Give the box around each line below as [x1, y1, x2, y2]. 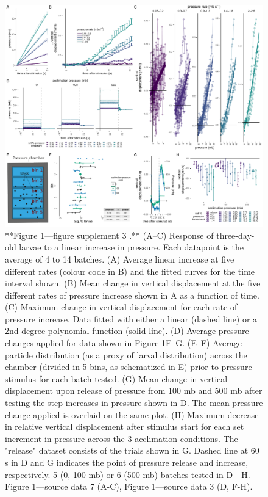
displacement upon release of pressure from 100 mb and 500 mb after [5, 384, 263, 397]
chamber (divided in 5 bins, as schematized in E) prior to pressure [5, 360, 252, 373]
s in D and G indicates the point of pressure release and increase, [5, 456, 249, 468]
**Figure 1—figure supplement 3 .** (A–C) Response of [5, 228, 214, 241]
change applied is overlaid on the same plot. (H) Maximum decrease [5, 408, 259, 421]
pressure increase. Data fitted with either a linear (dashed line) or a [5, 312, 258, 325]
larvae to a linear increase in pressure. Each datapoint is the [19, 241, 244, 253]
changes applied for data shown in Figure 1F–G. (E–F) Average [5, 336, 242, 349]
